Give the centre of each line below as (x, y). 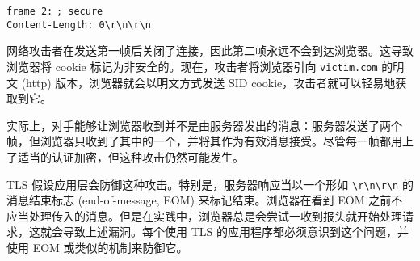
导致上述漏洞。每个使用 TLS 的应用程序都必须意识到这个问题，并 (235, 232)
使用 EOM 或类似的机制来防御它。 (97, 247)
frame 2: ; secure (55, 11)
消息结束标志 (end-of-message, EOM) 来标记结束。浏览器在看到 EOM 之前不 (205, 200)
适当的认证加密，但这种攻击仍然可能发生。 (130, 156)
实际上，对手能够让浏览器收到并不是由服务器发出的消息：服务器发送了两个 (204, 125)
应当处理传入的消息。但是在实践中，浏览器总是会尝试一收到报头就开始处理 (204, 215)
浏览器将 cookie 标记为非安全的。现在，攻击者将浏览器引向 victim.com (192, 66)
